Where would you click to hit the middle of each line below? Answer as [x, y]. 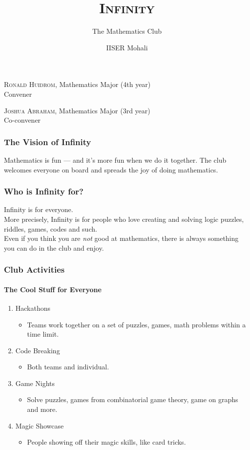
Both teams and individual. [68, 367]
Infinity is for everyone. [39, 209]
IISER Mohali [127, 47]
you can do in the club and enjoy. [54, 247]
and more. [42, 409]
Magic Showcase [40, 425]
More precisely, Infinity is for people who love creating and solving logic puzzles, [124, 219]
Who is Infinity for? [44, 191]
